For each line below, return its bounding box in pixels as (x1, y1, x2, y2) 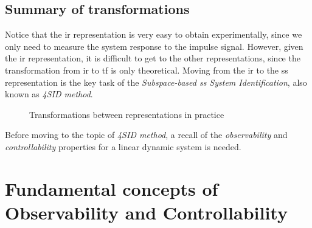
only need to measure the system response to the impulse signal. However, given (5, 40, 303, 52)
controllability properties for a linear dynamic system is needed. (5, 140, 241, 153)
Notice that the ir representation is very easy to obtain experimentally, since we (5, 28, 302, 41)
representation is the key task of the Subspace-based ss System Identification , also (5, 75, 307, 88)
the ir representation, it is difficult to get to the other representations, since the (5, 52, 300, 64)
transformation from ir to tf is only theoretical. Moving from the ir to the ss (5, 63, 288, 76)
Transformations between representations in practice (29, 108, 224, 120)
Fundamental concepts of (5, 176, 218, 201)
